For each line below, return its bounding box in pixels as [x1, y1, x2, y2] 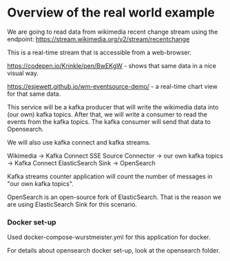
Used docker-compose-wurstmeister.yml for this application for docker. [7, 233, 211, 242]
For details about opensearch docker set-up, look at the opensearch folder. [7, 247, 220, 255]
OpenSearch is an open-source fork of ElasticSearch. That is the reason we [7, 193, 222, 201]
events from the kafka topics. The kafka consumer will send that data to [7, 117, 211, 125]
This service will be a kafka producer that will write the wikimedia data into [7, 103, 219, 111]
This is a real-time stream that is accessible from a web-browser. [7, 48, 191, 56]
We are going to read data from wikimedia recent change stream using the [7, 28, 218, 36]
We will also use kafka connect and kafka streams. [7, 138, 151, 146]
